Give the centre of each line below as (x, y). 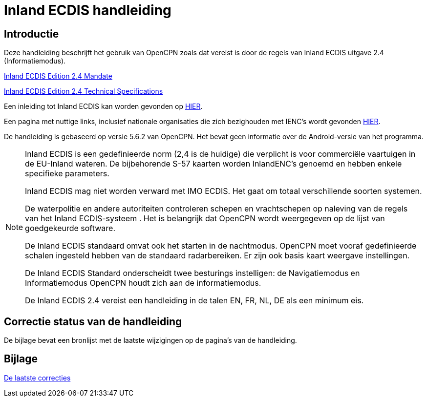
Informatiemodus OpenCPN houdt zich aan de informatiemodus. (143, 283)
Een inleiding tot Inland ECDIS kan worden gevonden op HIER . (103, 106)
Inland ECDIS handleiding (88, 10)
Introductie (32, 34)
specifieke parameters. (67, 174)
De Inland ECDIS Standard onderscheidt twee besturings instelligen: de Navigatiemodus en (192, 273)
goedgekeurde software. (70, 228)
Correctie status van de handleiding (93, 321)
